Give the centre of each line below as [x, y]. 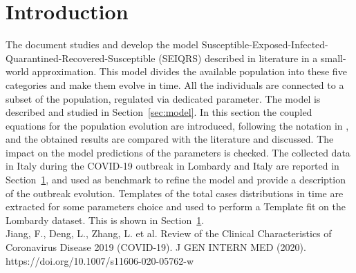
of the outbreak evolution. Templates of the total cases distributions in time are [175, 193]
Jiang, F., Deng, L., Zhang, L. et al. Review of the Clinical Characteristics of [169, 233]
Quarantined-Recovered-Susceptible [81, 58]
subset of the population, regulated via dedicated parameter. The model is [163, 98]
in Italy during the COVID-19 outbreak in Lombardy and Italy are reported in [172, 166]
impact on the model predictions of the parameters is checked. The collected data [178, 152]
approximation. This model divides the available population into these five [189, 71]
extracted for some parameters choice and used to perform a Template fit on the [176, 206]
